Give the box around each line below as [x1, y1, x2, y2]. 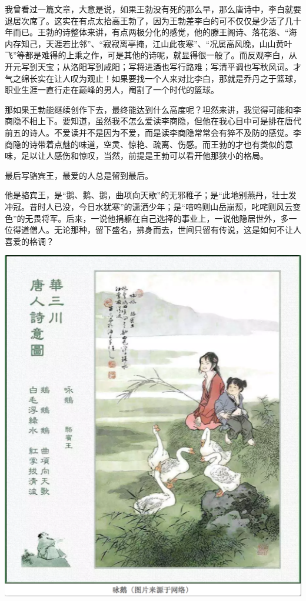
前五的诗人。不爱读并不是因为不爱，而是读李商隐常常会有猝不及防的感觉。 [5, 126, 293, 138]
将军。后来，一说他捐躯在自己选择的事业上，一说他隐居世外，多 [41, 212, 289, 224]
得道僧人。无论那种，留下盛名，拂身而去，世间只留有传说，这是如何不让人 [12, 223, 301, 236]
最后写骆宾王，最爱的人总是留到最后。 [5, 169, 153, 181]
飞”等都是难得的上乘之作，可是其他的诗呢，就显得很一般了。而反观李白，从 [5, 49, 297, 61]
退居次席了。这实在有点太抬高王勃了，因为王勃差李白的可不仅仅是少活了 [5, 14, 285, 26]
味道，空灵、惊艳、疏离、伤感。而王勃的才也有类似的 [78, 138, 285, 150]
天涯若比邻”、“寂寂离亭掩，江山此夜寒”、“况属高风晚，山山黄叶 [45, 37, 292, 49]
